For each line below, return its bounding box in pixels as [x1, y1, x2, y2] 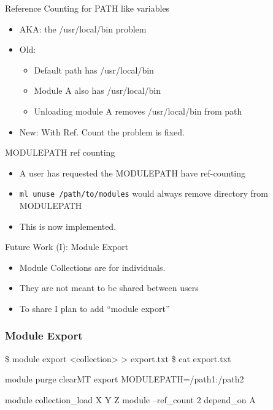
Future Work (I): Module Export [5, 240, 129, 253]
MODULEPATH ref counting [5, 146, 115, 159]
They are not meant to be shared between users [19, 281, 199, 294]
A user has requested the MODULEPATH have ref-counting [19, 166, 246, 179]
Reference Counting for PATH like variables [5, 2, 170, 14]
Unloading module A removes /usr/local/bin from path [34, 104, 242, 117]
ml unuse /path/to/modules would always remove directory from [19, 187, 268, 200]
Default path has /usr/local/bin [34, 63, 154, 76]
